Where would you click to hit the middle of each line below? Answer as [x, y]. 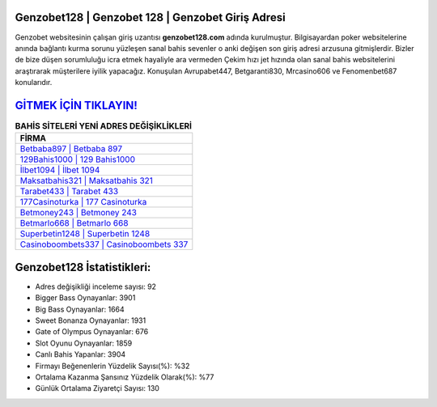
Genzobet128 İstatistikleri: [83, 267]
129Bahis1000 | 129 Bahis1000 [77, 159]
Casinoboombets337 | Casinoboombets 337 [104, 244]
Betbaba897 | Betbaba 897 [71, 149]
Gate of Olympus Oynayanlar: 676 [92, 332]
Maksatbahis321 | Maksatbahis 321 [87, 180]
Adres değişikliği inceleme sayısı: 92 [96, 286]
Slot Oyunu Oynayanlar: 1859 [84, 343]
